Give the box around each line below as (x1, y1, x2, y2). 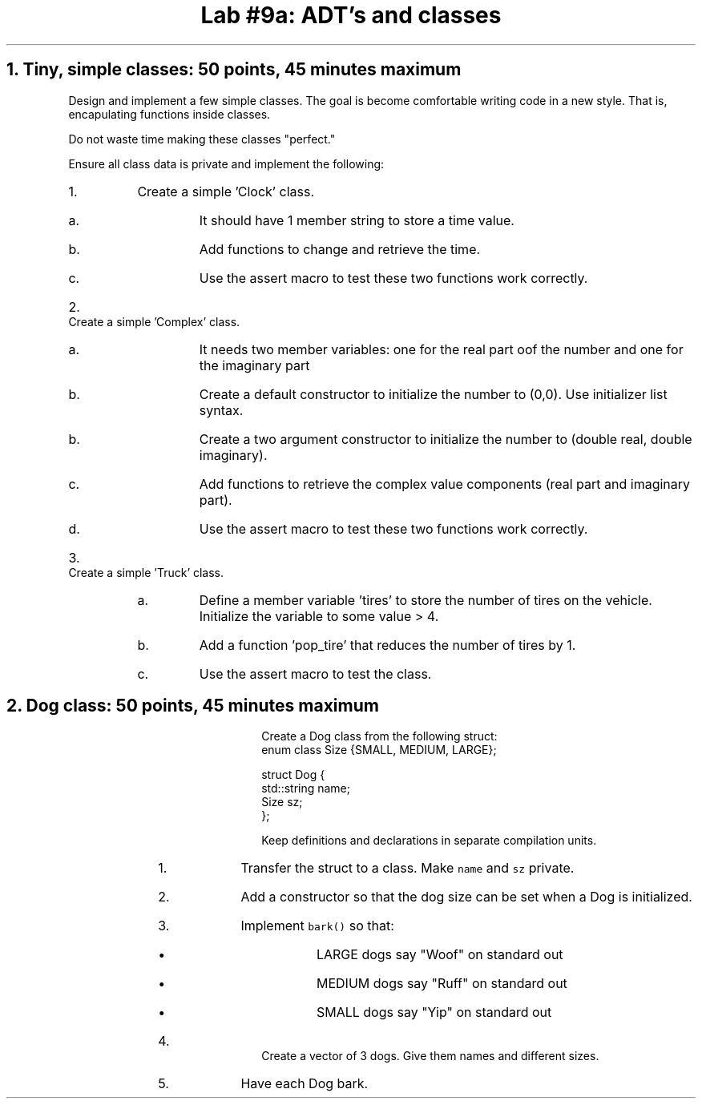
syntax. (199, 401, 244, 418)
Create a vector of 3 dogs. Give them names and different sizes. (261, 1049, 599, 1063)
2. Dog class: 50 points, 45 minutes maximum (6, 696, 379, 716)
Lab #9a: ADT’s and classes (200, 2, 502, 29)
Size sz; (261, 795, 303, 809)
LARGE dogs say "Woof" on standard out (316, 946, 563, 963)
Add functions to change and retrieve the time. (199, 240, 481, 257)
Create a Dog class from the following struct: (261, 729, 498, 744)
